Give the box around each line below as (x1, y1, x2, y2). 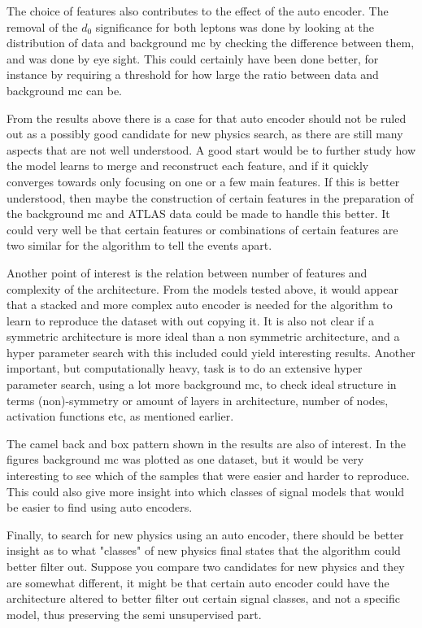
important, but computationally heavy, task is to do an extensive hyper (7, 360, 363, 377)
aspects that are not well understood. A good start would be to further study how (7, 141, 416, 158)
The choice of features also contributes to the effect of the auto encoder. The (7, 2, 389, 19)
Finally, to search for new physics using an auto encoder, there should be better (7, 526, 404, 543)
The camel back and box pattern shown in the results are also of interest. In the (7, 434, 406, 451)
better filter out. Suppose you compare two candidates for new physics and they (7, 558, 405, 574)
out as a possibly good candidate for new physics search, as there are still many (7, 125, 403, 142)
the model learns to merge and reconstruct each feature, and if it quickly (7, 157, 369, 174)
